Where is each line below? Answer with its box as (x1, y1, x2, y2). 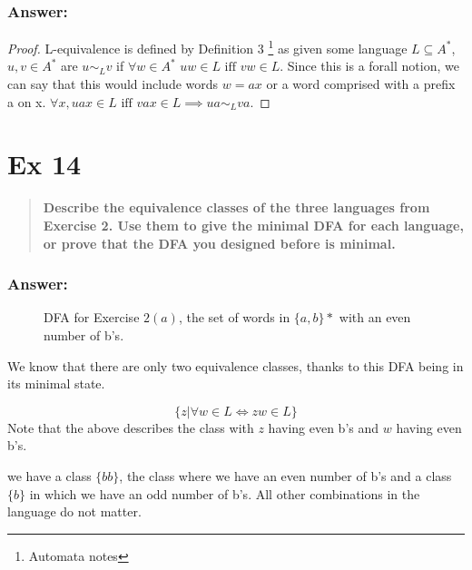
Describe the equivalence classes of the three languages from (43, 198, 430, 217)
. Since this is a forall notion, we (280, 56, 459, 75)
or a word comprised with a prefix (266, 74, 456, 93)
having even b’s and (268, 418, 379, 437)
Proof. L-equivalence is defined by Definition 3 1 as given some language (7, 36, 408, 57)
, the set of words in (178, 308, 290, 327)
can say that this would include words (7, 74, 219, 93)
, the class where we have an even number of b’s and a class (119, 466, 452, 485)
